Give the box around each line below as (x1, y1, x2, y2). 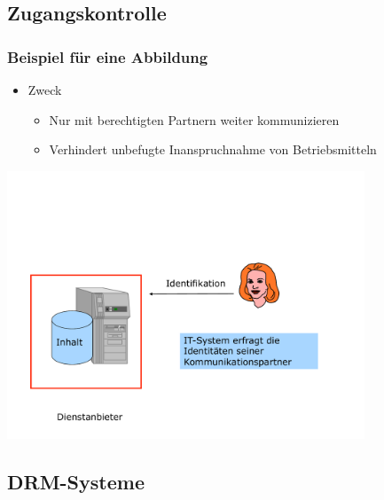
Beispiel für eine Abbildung (7, 45, 208, 67)
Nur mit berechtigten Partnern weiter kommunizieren (49, 110, 340, 129)
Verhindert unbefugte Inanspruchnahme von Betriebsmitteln (49, 140, 377, 159)
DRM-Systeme (7, 468, 145, 496)
